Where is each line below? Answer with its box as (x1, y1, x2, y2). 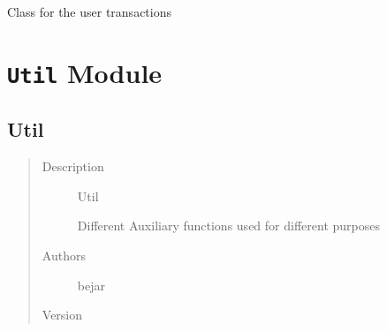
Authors (42, 246, 86, 265)
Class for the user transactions (7, 3, 171, 20)
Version (42, 305, 83, 324)
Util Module (7, 54, 163, 90)
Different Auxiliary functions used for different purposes (77, 216, 380, 235)
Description (42, 157, 104, 176)
